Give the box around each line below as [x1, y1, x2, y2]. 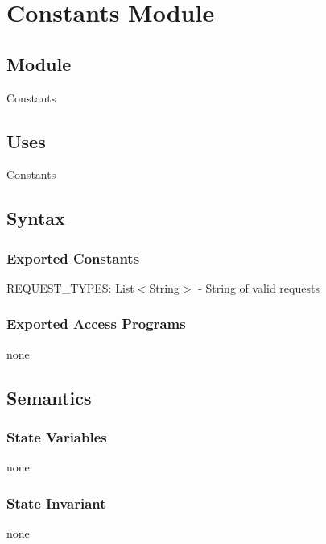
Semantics [6, 384, 92, 409]
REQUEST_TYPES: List [6, 279, 134, 296]
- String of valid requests [198, 279, 320, 296]
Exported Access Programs [6, 314, 186, 334]
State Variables [6, 427, 107, 447]
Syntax [6, 206, 65, 230]
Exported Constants [6, 247, 140, 268]
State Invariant [6, 492, 106, 513]
